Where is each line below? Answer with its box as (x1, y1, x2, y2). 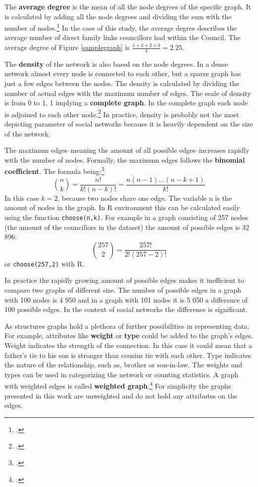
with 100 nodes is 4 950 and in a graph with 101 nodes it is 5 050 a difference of (4, 294, 248, 305)
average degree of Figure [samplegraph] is (4, 42, 130, 52)
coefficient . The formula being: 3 (4, 165, 104, 177)
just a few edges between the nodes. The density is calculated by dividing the (4, 78, 239, 89)
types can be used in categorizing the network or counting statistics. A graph (4, 369, 239, 379)
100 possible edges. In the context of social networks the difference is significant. (4, 304, 248, 314)
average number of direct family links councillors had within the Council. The (4, 32, 241, 43)
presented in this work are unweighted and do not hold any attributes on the (4, 390, 238, 400)
